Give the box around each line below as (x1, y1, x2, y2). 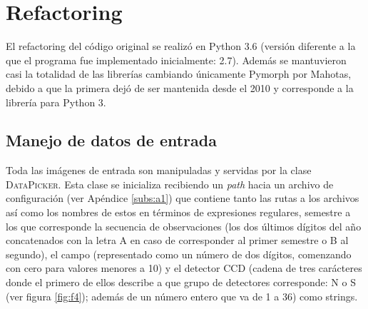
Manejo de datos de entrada (6, 129, 217, 151)
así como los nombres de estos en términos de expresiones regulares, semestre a (6, 205, 351, 220)
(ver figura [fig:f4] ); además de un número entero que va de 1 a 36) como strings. (6, 288, 358, 303)
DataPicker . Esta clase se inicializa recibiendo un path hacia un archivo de (6, 176, 334, 191)
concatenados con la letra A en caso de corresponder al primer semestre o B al (6, 233, 349, 248)
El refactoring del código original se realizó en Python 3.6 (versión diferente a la (6, 39, 356, 54)
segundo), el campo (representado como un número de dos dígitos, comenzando (6, 246, 352, 261)
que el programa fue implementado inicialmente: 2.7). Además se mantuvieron (6, 52, 347, 67)
